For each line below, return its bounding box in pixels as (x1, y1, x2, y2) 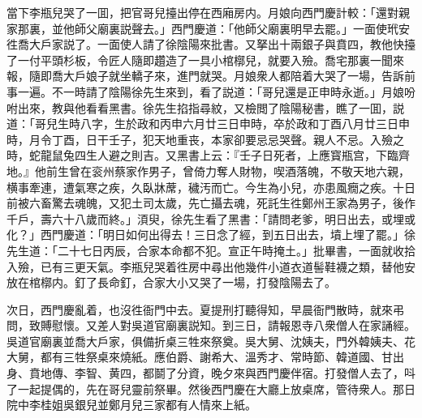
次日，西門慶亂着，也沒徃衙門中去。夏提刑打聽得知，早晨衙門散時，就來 (6, 301, 393, 318)
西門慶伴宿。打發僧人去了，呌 (256, 365, 416, 382)
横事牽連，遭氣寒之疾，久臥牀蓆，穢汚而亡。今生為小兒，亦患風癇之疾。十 (6, 178, 404, 195)
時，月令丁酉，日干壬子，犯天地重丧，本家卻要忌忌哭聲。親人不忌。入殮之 (6, 130, 404, 147)
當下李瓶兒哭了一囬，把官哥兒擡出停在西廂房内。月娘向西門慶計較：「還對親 (6, 4, 410, 20)
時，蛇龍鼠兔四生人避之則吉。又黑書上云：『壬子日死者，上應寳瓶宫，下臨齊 (6, 147, 410, 164)
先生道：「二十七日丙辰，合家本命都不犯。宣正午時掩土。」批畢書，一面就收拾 (6, 241, 416, 258)
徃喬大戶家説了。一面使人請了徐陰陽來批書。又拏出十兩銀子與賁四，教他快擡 (6, 36, 416, 53)
